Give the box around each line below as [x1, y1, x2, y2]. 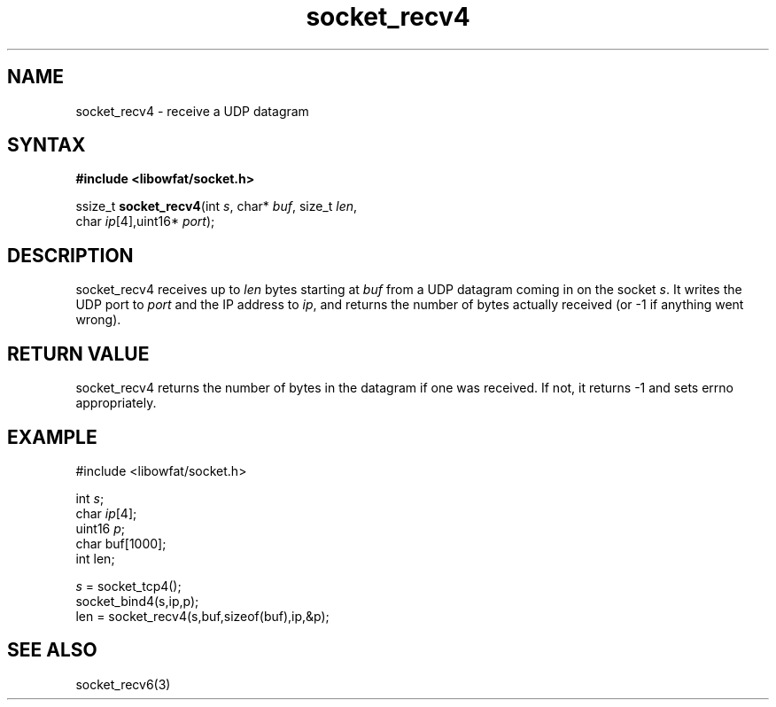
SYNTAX [7, 134, 86, 157]
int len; [75, 550, 115, 566]
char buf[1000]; [75, 535, 167, 551]
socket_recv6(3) [75, 676, 171, 692]
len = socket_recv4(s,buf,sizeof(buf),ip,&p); [75, 608, 330, 624]
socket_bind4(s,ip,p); [75, 593, 199, 609]
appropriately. [75, 395, 157, 411]
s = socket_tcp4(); [75, 578, 182, 594]
